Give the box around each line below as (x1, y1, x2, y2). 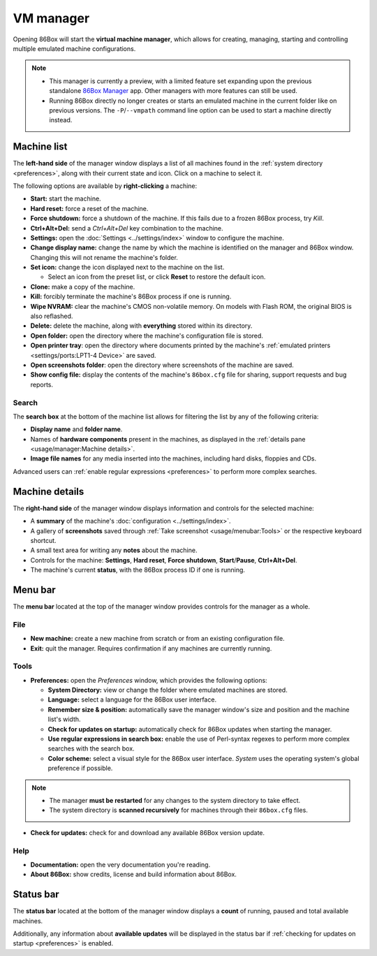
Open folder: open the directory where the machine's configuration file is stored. (30, 331, 263, 340)
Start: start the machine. (30, 194, 101, 203)
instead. (49, 116, 73, 124)
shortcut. (30, 536, 57, 544)
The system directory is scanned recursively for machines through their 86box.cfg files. (49, 806, 309, 814)
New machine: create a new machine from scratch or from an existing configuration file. (30, 635, 286, 643)
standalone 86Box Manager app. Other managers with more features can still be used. (49, 87, 298, 95)
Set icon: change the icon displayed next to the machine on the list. (30, 263, 225, 272)
